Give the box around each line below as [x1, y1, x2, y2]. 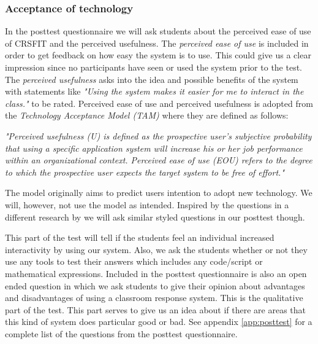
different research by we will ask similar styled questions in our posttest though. [5, 210, 305, 223]
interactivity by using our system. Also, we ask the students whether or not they [5, 243, 308, 256]
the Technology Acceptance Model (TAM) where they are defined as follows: [5, 109, 289, 122]
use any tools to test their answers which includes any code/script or [5, 255, 263, 268]
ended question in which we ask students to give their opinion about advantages [5, 279, 305, 292]
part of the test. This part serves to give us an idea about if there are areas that [5, 303, 306, 316]
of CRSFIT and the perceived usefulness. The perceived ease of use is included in [5, 36, 309, 49]
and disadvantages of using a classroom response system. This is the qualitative [5, 291, 303, 304]
